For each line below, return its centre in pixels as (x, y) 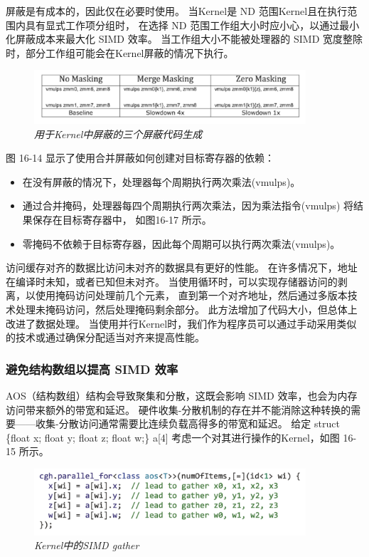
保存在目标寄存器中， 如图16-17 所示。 (122, 219)
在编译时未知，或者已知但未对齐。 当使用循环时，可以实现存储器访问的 (172, 281)
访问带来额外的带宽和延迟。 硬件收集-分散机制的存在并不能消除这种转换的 (178, 409)
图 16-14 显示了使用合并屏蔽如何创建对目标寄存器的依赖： (140, 158)
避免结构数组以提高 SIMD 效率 (92, 369)
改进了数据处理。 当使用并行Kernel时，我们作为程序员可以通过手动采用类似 (181, 323)
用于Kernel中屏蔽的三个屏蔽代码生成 (118, 134)
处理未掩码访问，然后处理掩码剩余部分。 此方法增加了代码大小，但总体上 (186, 309)
